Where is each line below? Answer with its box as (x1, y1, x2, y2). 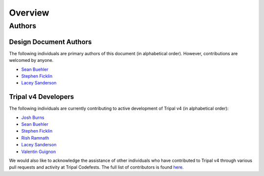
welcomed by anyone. (9, 58, 54, 63)
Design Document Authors (9, 38, 92, 46)
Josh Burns (21, 115, 44, 120)
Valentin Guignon (21, 149, 56, 155)
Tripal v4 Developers (9, 93, 74, 101)
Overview (9, 7, 49, 18)
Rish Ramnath (21, 135, 49, 141)
